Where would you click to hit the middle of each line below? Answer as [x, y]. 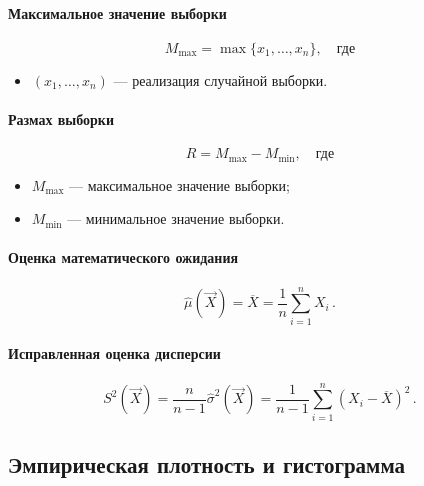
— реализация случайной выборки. [220, 79]
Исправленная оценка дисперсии [114, 353]
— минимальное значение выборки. [176, 218]
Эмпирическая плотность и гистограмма [207, 464]
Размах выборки [61, 118]
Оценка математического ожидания [123, 257]
